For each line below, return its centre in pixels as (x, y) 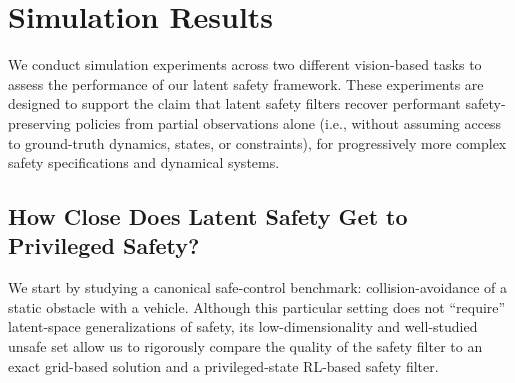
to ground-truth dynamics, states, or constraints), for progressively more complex (257, 142)
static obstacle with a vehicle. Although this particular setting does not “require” (257, 306)
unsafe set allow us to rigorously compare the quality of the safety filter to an (245, 346)
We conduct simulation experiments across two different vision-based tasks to (245, 64)
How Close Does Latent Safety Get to (208, 216)
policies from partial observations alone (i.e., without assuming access (288, 122)
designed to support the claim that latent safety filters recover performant (234, 103)
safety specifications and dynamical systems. (144, 162)
